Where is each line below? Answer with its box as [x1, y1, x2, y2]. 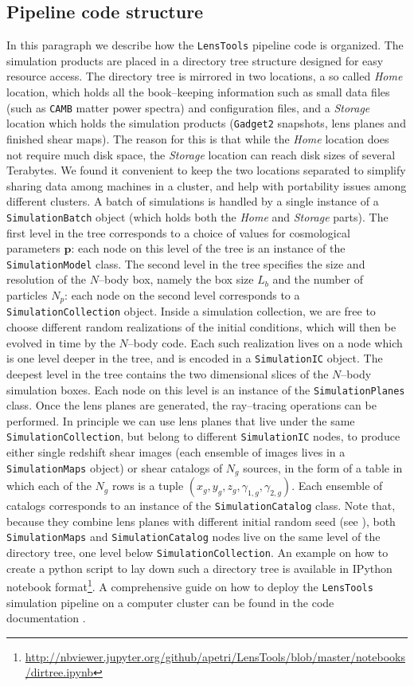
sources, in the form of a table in [243, 459, 403, 476]
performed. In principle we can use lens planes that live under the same [6, 412, 355, 429]
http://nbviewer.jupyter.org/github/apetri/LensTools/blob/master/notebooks [25, 648, 405, 664]
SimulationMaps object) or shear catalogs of [6, 459, 223, 476]
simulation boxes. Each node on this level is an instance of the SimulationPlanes [6, 381, 405, 398]
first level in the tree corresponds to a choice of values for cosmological [6, 224, 350, 241]
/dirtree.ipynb [25, 664, 94, 680]
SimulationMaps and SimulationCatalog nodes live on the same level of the [6, 528, 381, 545]
